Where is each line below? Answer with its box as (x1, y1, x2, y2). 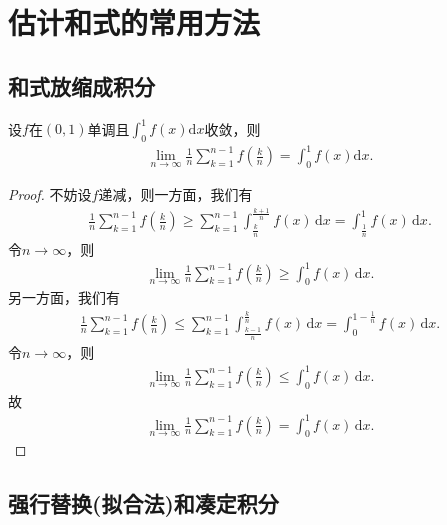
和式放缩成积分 (8, 70, 155, 101)
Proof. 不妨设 (8, 184, 92, 205)
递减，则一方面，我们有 (98, 184, 253, 205)
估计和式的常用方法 (8, 2, 261, 43)
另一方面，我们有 (8, 287, 120, 308)
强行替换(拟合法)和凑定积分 (8, 488, 279, 519)
